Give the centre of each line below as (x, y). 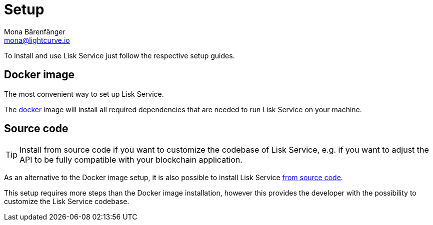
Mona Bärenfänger (35, 31)
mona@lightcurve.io (37, 40)
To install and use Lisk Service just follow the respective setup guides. (119, 55)
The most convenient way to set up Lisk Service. (84, 94)
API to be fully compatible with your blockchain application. (131, 160)
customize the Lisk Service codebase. (67, 202)
